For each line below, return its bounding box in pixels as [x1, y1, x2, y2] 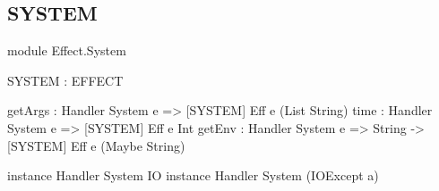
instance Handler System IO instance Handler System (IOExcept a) [7, 166, 379, 185]
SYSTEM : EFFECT [7, 71, 124, 89]
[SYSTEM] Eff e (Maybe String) [7, 136, 185, 154]
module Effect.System [7, 41, 126, 60]
